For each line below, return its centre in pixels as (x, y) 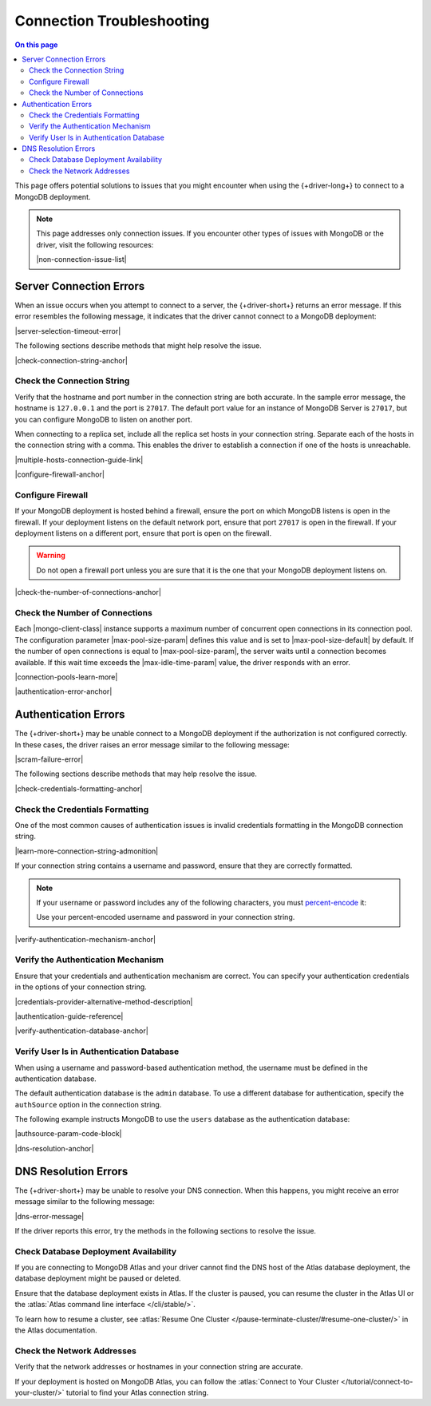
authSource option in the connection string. (88, 1104)
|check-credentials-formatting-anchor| (79, 788)
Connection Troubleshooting (112, 21)
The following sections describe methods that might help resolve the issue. (138, 346)
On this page (36, 45)
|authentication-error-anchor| (63, 691)
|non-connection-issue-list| (81, 259)
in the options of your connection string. (81, 987)
